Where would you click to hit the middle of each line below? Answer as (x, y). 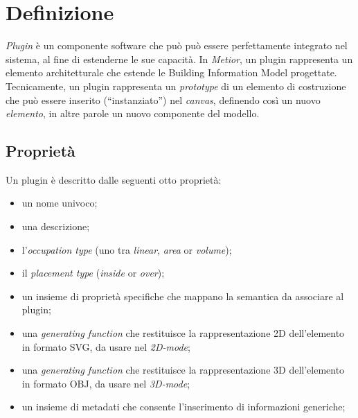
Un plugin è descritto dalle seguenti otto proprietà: (114, 179)
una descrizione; (56, 226)
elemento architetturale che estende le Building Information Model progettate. (171, 72)
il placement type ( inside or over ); (93, 273)
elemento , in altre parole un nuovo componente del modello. (133, 113)
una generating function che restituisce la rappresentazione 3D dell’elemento (183, 370)
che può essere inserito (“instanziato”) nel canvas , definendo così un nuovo (163, 99)
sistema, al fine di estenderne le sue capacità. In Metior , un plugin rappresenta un (179, 59)
